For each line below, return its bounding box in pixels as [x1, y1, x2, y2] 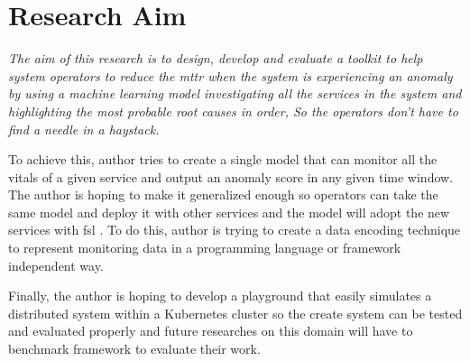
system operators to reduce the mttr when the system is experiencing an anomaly [8, 66, 453, 85]
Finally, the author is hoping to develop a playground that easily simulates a [8, 286, 432, 305]
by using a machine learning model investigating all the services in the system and [8, 84, 462, 103]
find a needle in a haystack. [8, 119, 160, 138]
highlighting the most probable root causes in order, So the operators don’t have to [8, 101, 458, 120]
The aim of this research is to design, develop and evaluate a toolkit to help [8, 49, 423, 68]
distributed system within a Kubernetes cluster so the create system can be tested [8, 303, 463, 322]
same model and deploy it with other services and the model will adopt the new [8, 202, 450, 221]
